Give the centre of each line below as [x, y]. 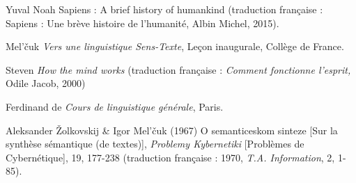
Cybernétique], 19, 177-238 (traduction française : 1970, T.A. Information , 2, [170, 157]
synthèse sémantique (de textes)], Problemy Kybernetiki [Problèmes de [155, 144]
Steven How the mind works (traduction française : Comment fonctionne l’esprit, [178, 69]
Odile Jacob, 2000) [46, 83]
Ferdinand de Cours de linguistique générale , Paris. [115, 106]
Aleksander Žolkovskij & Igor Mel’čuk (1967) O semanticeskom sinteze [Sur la [172, 130]
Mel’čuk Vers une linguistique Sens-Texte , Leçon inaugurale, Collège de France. [175, 46]
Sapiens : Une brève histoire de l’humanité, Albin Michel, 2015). [142, 23]
